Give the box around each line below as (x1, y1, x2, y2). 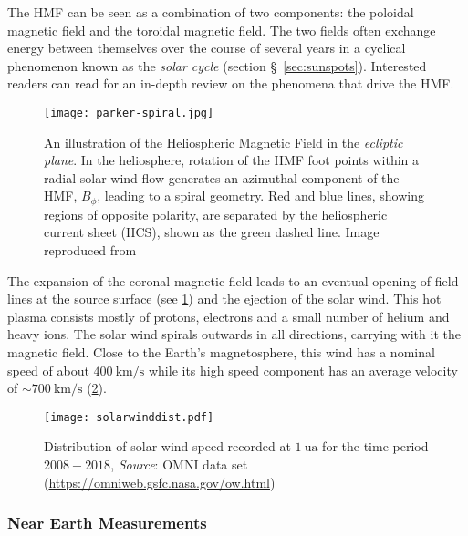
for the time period (322, 437, 429, 456)
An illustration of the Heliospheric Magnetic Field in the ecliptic (44, 132, 403, 151)
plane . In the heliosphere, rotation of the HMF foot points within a (44, 150, 420, 170)
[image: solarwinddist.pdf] (44, 410, 214, 424)
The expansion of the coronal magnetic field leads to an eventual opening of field (7, 271, 459, 290)
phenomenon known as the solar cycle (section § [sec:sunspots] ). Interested (7, 56, 427, 75)
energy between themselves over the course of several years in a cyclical (7, 38, 406, 57)
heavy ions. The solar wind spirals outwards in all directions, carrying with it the (7, 325, 461, 344)
